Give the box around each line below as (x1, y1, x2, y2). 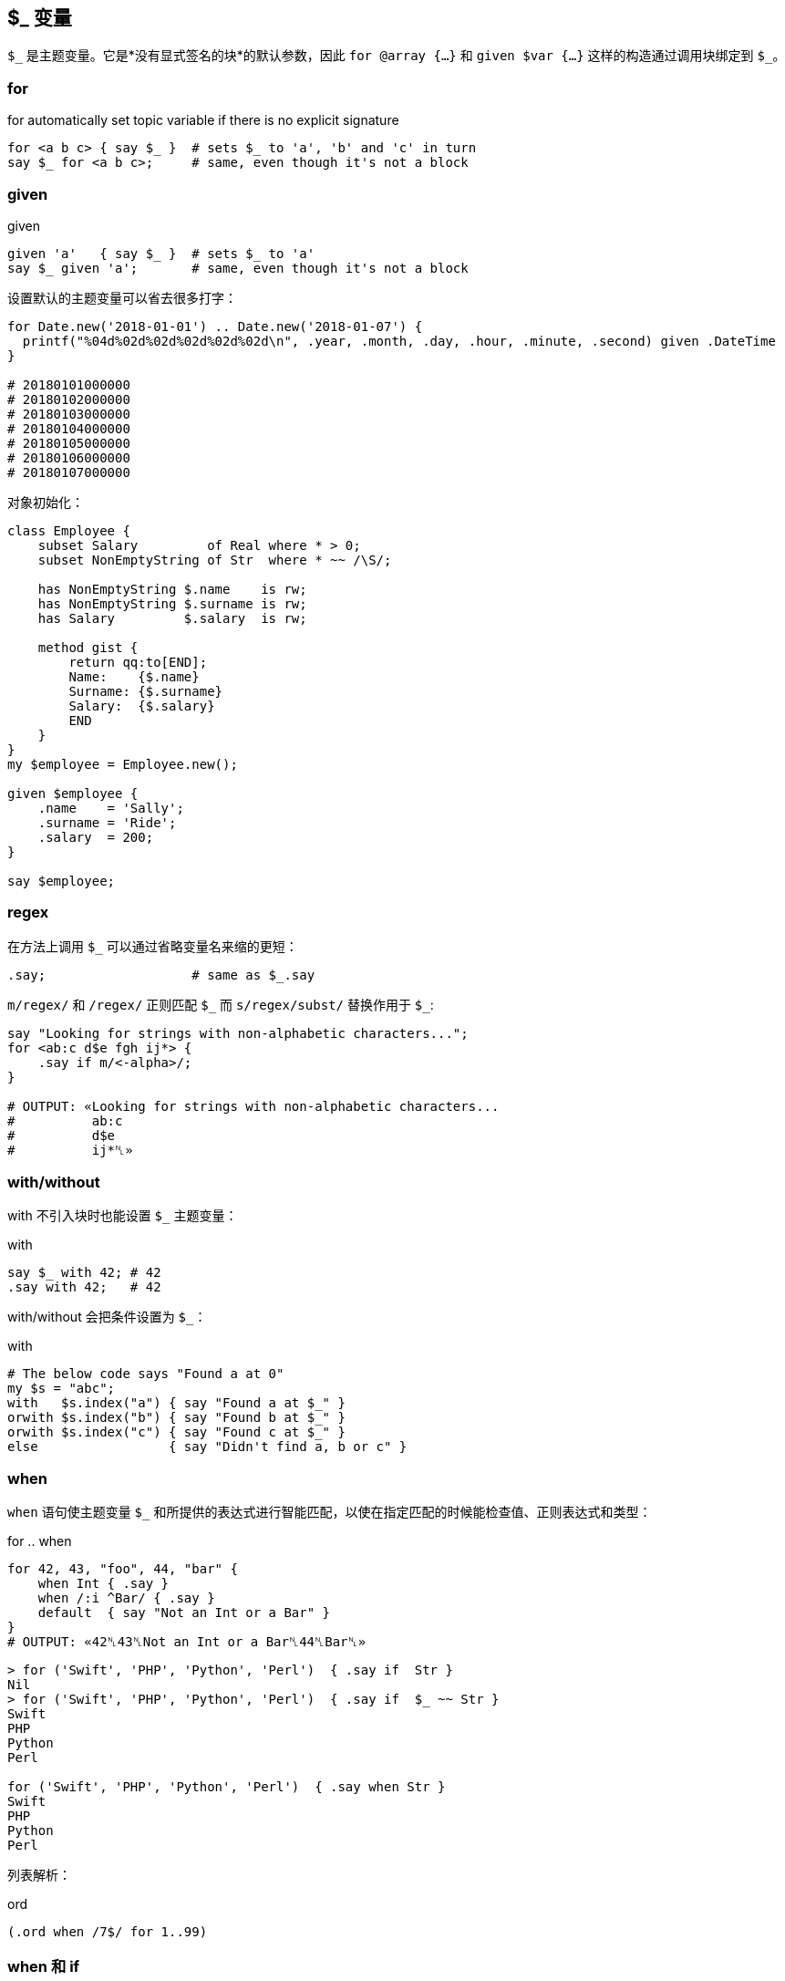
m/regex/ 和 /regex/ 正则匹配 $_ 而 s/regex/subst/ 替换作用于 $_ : (7, 996, 434, 1012)
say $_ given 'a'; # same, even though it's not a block (7, 260, 469, 275)
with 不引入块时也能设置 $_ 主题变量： (7, 1208, 238, 1224)
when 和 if (7, 1956, 80, 1976)
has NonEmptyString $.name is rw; (37, 581, 307, 596)
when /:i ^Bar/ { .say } (37, 1591, 215, 1606)
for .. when (7, 1533, 72, 1550)
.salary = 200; (37, 829, 154, 845)
